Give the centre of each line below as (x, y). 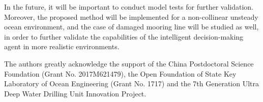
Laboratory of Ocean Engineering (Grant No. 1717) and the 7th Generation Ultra (131, 83)
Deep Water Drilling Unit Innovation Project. (75, 93)
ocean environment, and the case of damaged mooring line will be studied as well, (131, 27)
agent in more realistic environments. (62, 46)
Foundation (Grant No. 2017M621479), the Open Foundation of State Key (120, 73)
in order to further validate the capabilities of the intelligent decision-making (124, 36)
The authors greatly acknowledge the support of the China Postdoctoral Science (129, 63)
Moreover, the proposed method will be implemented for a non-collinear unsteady (131, 16)
